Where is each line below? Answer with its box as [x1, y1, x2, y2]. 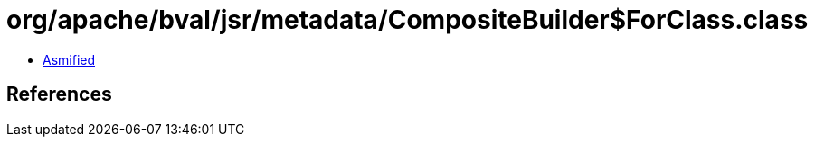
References [6, 83, 112, 106]
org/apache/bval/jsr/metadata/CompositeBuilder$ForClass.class [6, 4, 809, 35]
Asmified [43, 51, 96, 67]
